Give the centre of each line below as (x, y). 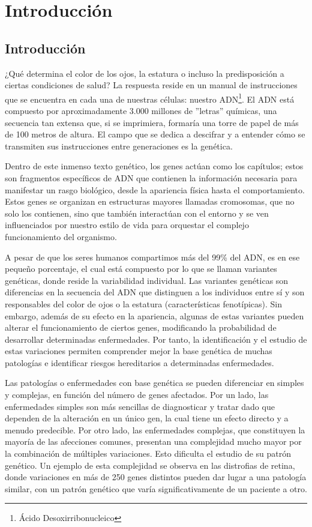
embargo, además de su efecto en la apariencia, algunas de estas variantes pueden (154, 315)
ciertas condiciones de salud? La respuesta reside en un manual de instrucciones (151, 85)
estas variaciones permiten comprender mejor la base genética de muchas (139, 351)
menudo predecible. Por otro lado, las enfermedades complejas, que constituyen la (155, 429)
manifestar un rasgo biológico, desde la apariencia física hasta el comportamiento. (155, 189)
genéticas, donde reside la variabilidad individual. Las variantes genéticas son (147, 280)
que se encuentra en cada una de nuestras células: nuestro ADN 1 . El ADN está (150, 98)
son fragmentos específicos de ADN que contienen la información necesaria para (151, 177)
